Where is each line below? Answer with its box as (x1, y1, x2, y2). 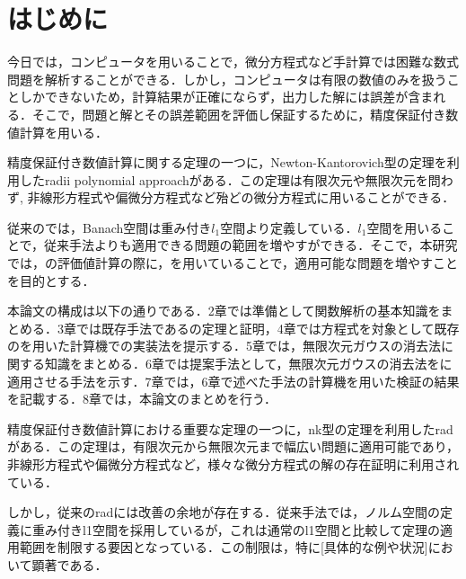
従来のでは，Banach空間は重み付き (7, 218, 212, 236)
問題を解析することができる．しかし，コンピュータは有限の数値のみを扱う (7, 69, 447, 88)
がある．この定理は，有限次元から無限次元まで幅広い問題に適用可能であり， (7, 437, 459, 456)
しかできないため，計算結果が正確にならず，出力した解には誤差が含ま (19, 87, 434, 106)
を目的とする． (7, 271, 95, 289)
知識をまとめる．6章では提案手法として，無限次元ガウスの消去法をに (44, 354, 453, 373)
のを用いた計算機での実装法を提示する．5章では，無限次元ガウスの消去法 (7, 336, 441, 355)
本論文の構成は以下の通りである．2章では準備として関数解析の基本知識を (7, 301, 441, 320)
